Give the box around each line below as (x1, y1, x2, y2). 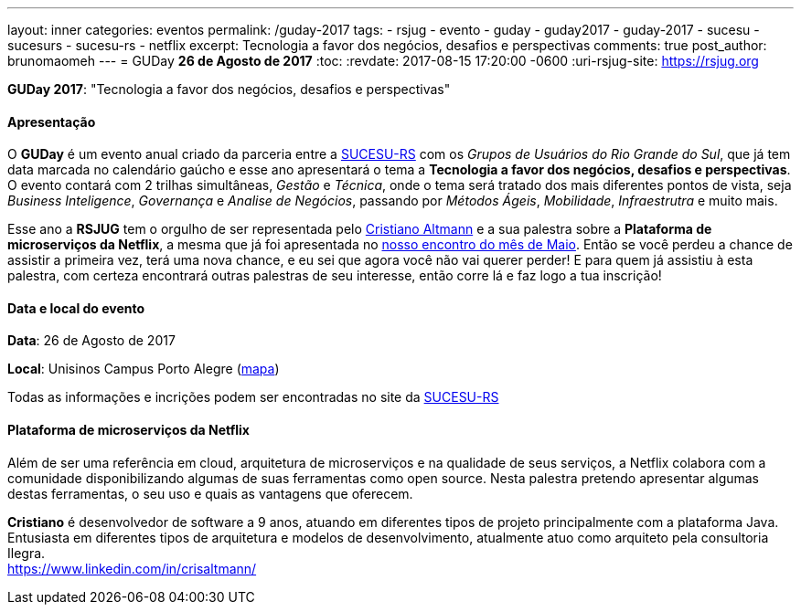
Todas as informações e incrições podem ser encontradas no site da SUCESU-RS (7, 389, 499, 406)
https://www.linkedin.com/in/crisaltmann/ (7, 560, 257, 576)
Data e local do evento (7, 300, 145, 316)
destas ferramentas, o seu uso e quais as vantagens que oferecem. (7, 485, 413, 501)
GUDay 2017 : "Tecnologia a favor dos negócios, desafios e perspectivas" (7, 81, 451, 97)
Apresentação (7, 113, 96, 130)
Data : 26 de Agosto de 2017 (7, 332, 176, 349)
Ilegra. (7, 544, 46, 561)
